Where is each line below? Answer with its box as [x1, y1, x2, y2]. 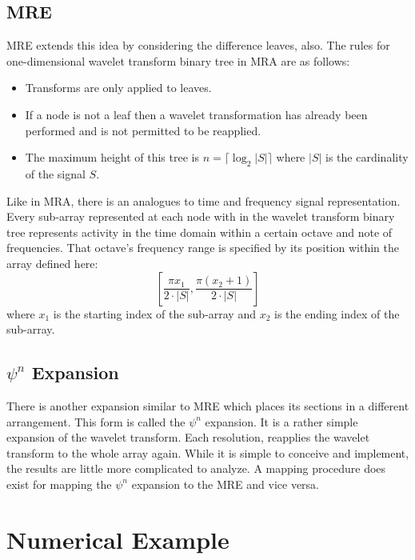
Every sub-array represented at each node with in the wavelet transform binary [6, 208, 395, 225]
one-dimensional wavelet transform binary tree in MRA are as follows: [6, 52, 350, 69]
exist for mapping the [6, 475, 112, 492]
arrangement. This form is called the [6, 413, 186, 430]
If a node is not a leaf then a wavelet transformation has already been [25, 106, 368, 122]
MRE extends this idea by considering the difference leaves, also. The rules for [6, 37, 390, 54]
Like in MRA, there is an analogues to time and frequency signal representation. [6, 192, 401, 209]
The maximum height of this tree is [25, 149, 199, 166]
